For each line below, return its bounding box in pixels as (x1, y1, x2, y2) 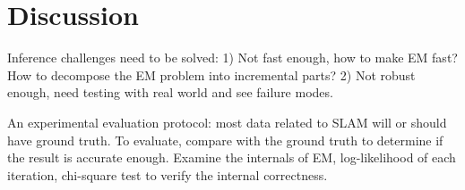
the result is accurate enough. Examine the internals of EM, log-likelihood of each (7, 148, 456, 167)
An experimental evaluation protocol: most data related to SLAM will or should (7, 112, 447, 131)
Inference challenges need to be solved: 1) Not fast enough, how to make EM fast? (7, 48, 458, 67)
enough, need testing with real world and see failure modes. (7, 83, 333, 102)
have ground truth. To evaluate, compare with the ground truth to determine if (7, 130, 443, 149)
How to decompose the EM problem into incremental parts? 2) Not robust (7, 65, 416, 84)
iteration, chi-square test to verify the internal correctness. (7, 165, 328, 184)
